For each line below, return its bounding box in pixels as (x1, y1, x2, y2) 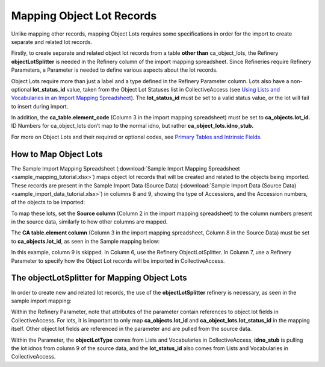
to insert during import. (11, 102, 69, 110)
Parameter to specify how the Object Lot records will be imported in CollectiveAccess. (11, 257, 225, 265)
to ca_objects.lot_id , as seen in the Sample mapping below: (11, 237, 160, 245)
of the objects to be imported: (11, 199, 85, 206)
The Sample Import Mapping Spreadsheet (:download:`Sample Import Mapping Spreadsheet (11, 165, 240, 172)
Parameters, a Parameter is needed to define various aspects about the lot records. (11, 66, 218, 74)
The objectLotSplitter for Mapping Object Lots (11, 273, 188, 283)
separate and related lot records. (11, 38, 93, 45)
